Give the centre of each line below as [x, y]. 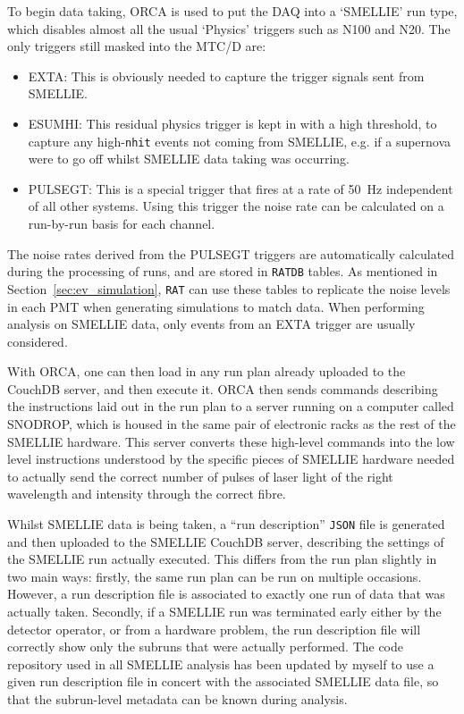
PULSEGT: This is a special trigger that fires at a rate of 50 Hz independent [240, 188]
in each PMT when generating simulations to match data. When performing [216, 306]
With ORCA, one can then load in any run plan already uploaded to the [207, 371]
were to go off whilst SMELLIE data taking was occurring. [189, 159]
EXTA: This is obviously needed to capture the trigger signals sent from [226, 76]
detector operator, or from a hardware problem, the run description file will [214, 629]
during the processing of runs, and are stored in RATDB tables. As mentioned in [223, 271]
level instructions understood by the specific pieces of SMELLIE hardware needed [231, 459]
